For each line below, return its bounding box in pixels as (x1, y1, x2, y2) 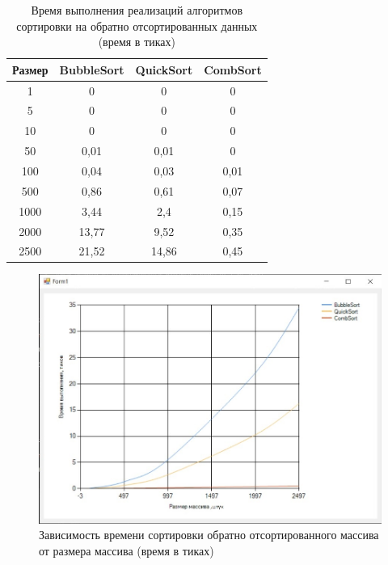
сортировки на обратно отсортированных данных (16, 17, 258, 34)
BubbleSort (59, 61, 124, 78)
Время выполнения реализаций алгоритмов (31, 2, 243, 18)
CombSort (204, 61, 262, 78)
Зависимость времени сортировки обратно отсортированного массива (39, 526, 379, 543)
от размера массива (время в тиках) (39, 542, 214, 559)
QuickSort (135, 61, 193, 78)
